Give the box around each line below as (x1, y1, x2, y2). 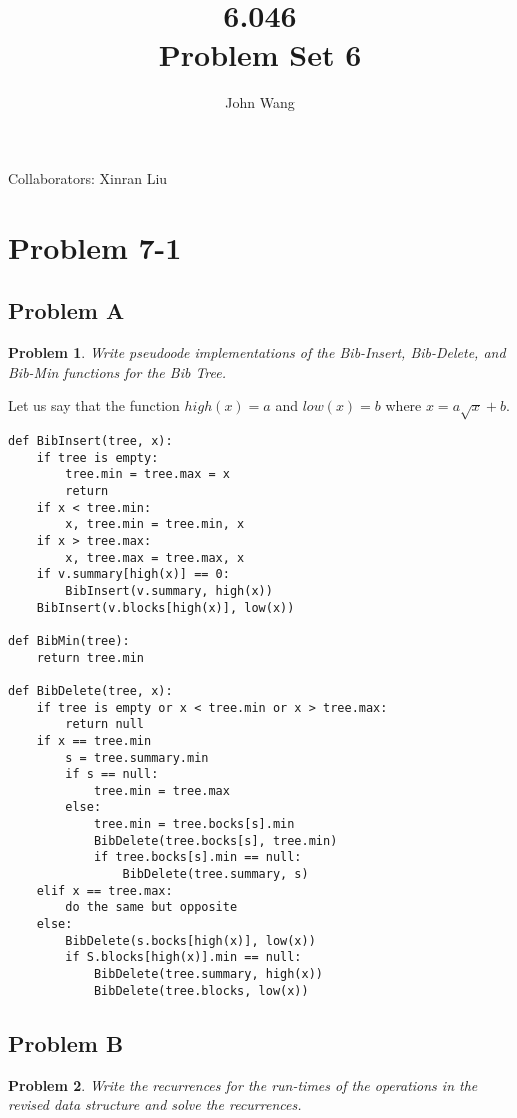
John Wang (225, 92, 295, 113)
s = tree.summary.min (65, 750, 209, 765)
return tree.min (36, 650, 145, 665)
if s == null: (65, 767, 159, 782)
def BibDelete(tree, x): (8, 683, 173, 698)
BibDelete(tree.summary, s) (122, 867, 309, 882)
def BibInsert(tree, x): (8, 434, 173, 449)
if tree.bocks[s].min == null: (93, 850, 302, 865)
